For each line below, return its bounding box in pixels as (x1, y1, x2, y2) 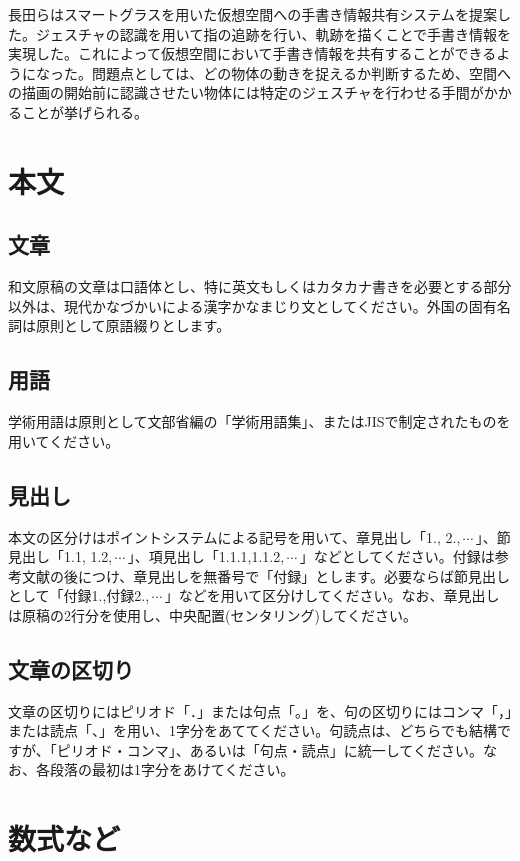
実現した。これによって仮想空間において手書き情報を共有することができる (8, 43, 497, 64)
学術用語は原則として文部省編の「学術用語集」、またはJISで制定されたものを (8, 411, 511, 432)
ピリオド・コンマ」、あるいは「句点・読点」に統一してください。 (56, 739, 483, 760)
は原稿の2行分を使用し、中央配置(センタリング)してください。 (8, 604, 418, 625)
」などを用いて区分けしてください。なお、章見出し (164, 585, 500, 606)
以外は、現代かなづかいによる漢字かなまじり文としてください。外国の (8, 295, 469, 316)
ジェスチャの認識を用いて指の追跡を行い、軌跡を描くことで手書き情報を (35, 23, 512, 44)
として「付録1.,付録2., (8, 585, 150, 606)
